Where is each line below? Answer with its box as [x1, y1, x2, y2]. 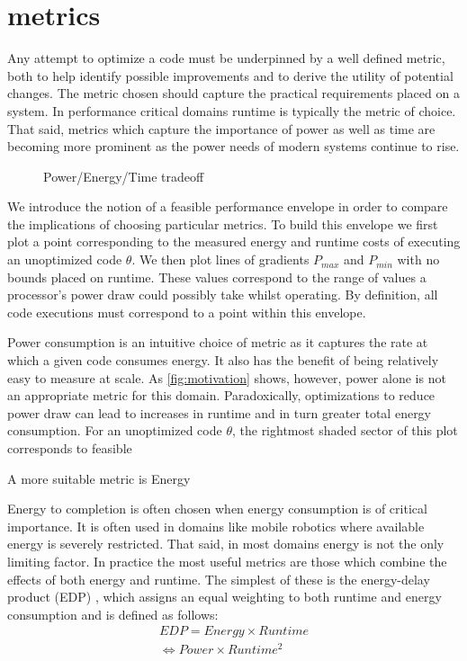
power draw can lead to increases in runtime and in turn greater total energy [7, 403, 432, 422]
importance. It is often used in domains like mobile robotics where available [7, 516, 425, 535]
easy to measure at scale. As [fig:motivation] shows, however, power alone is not [7, 368, 446, 387]
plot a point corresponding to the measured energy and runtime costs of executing [7, 232, 461, 251]
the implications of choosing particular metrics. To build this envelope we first [7, 214, 438, 233]
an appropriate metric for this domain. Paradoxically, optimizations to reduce [7, 386, 436, 405]
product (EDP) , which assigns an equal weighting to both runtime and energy [7, 587, 442, 606]
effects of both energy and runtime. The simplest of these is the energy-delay [7, 569, 430, 588]
